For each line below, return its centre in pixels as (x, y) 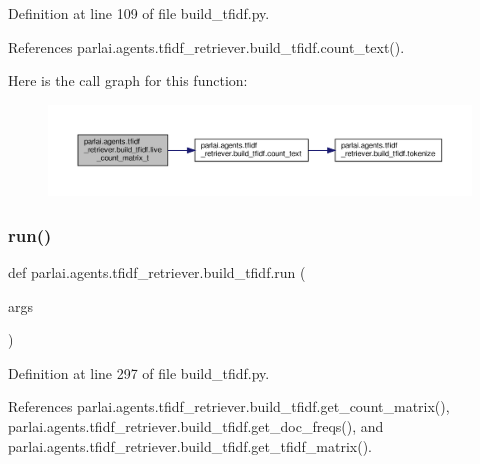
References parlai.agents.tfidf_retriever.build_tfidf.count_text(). (206, 46)
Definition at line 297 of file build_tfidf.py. (139, 372)
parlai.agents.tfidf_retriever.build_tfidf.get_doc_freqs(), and (196, 426)
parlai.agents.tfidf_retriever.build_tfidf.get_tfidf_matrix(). (190, 445)
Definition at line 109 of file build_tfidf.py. (139, 13)
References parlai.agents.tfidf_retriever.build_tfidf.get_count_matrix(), (229, 406)
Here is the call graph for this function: (128, 80)
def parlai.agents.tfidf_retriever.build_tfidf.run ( (157, 272)
